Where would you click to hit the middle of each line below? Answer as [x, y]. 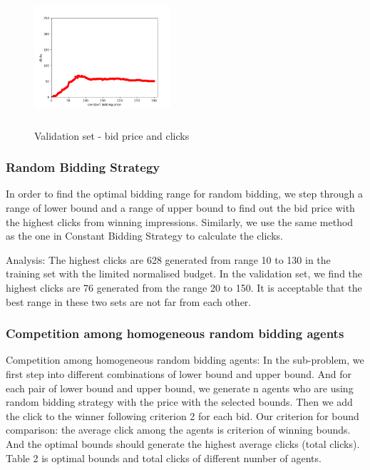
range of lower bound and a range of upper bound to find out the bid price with [180, 208]
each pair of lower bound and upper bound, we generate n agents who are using [180, 388]
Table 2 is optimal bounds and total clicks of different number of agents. [164, 458]
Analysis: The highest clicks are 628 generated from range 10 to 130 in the [168, 259]
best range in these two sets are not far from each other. [129, 301]
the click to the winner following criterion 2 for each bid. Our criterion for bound [183, 415]
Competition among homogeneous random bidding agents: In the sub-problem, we [185, 360]
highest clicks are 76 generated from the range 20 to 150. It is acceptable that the [184, 287]
